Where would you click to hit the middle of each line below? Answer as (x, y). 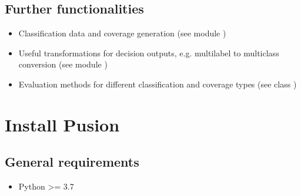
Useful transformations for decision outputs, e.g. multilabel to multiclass (149, 53)
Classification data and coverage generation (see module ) (122, 33)
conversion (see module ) (63, 64)
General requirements (72, 162)
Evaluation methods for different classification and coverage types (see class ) (158, 84)
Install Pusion (62, 124)
